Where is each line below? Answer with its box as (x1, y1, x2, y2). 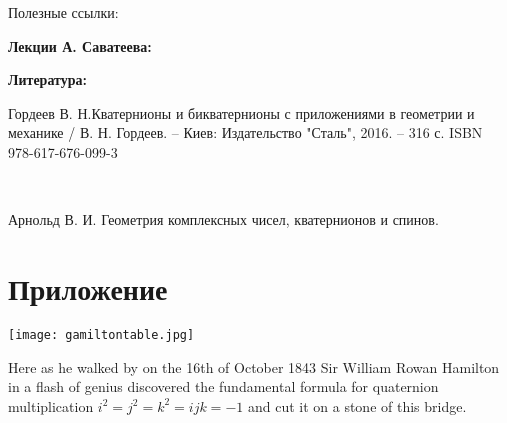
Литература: (8, 69, 87, 90)
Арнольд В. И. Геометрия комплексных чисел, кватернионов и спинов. (8, 209, 439, 230)
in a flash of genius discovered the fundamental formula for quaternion (8, 376, 439, 397)
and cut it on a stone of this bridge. (247, 395, 467, 416)
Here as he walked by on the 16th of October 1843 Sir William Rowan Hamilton (8, 356, 500, 377)
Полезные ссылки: (8, 2, 119, 22)
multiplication (8, 395, 94, 416)
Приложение (8, 267, 168, 308)
